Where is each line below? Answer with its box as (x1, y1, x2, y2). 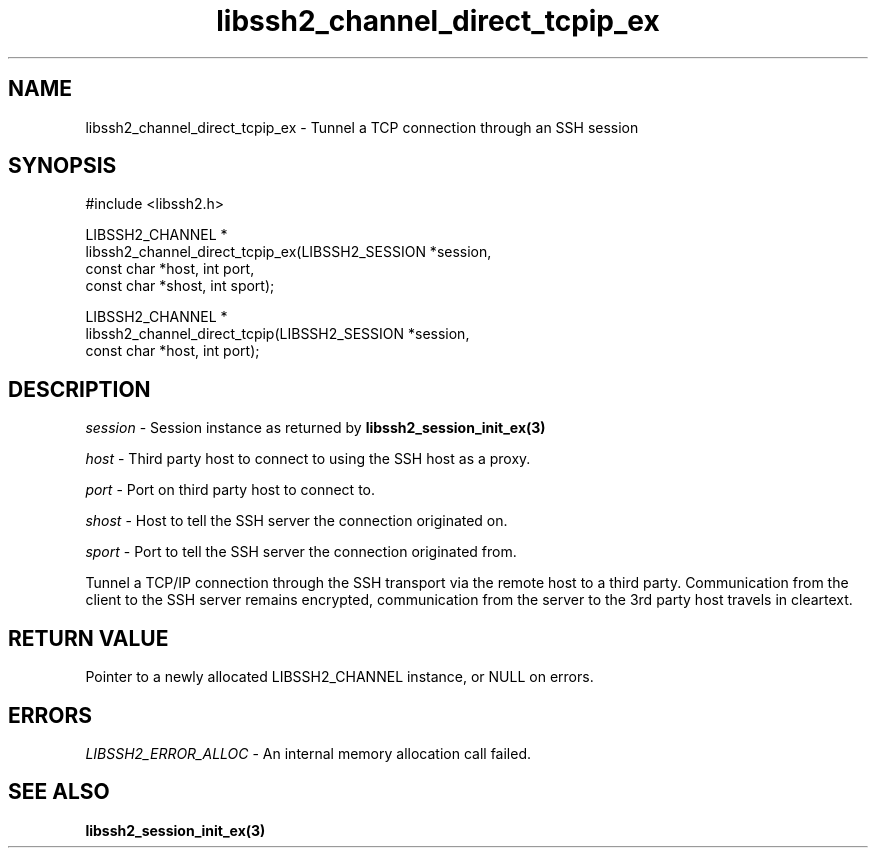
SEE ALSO (8, 779, 110, 805)
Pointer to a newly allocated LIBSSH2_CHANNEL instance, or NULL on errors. (85, 668, 594, 686)
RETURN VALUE (8, 625, 169, 651)
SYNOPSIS (8, 153, 117, 179)
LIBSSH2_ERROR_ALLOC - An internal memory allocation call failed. (85, 744, 532, 762)
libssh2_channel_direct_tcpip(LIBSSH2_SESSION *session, (85, 325, 470, 343)
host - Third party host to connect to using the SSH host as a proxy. (85, 450, 531, 468)
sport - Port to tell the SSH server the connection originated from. (85, 543, 517, 561)
